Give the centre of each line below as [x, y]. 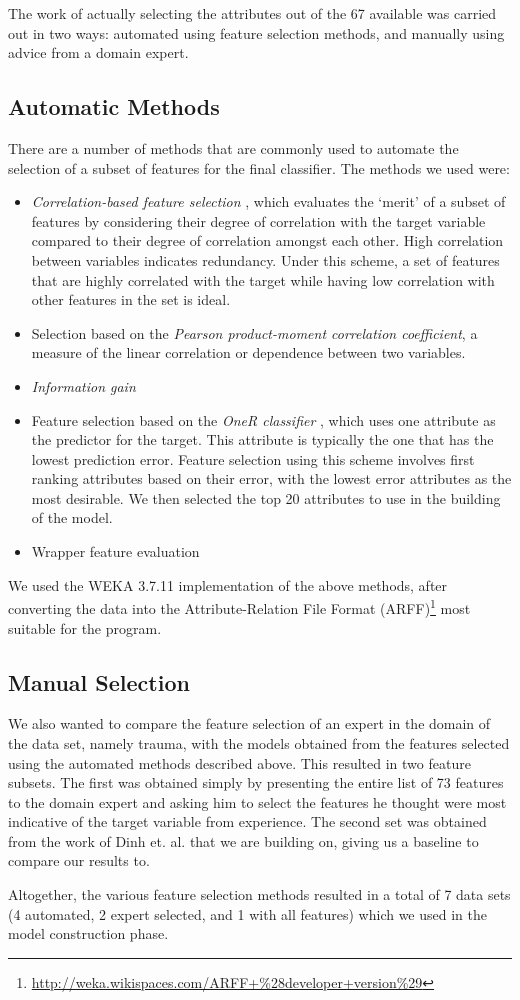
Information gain [83, 385]
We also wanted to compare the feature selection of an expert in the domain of [249, 723]
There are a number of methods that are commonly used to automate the [233, 147]
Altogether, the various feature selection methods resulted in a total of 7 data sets [259, 894]
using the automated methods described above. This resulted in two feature [239, 762]
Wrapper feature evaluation [115, 551]
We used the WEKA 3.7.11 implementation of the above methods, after [228, 584]
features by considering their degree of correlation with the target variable [258, 220]
